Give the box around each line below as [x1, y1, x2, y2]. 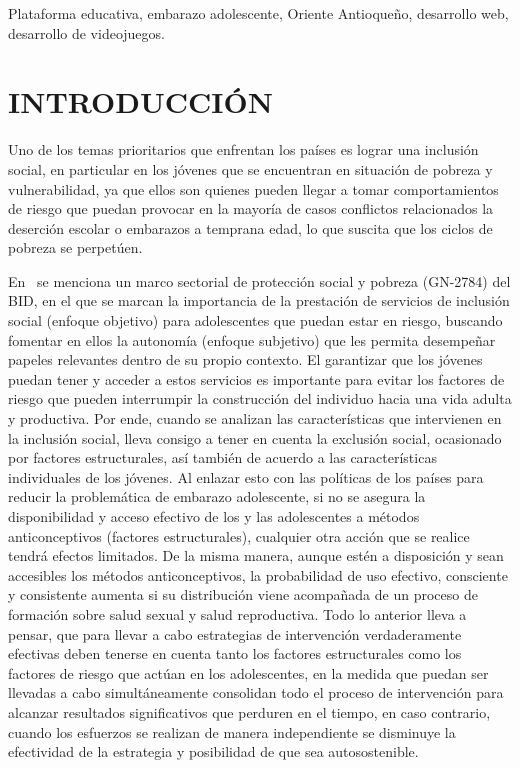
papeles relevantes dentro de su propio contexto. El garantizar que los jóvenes [8, 349, 483, 370]
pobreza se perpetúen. [8, 237, 143, 258]
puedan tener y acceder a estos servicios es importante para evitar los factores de [8, 368, 505, 389]
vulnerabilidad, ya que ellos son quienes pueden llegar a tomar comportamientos [8, 178, 499, 199]
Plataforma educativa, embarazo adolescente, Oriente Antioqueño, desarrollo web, [8, 3, 509, 23]
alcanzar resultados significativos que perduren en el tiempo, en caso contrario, [8, 701, 491, 722]
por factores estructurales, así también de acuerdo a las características [8, 447, 437, 468]
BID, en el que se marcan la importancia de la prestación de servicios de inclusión [8, 290, 510, 311]
